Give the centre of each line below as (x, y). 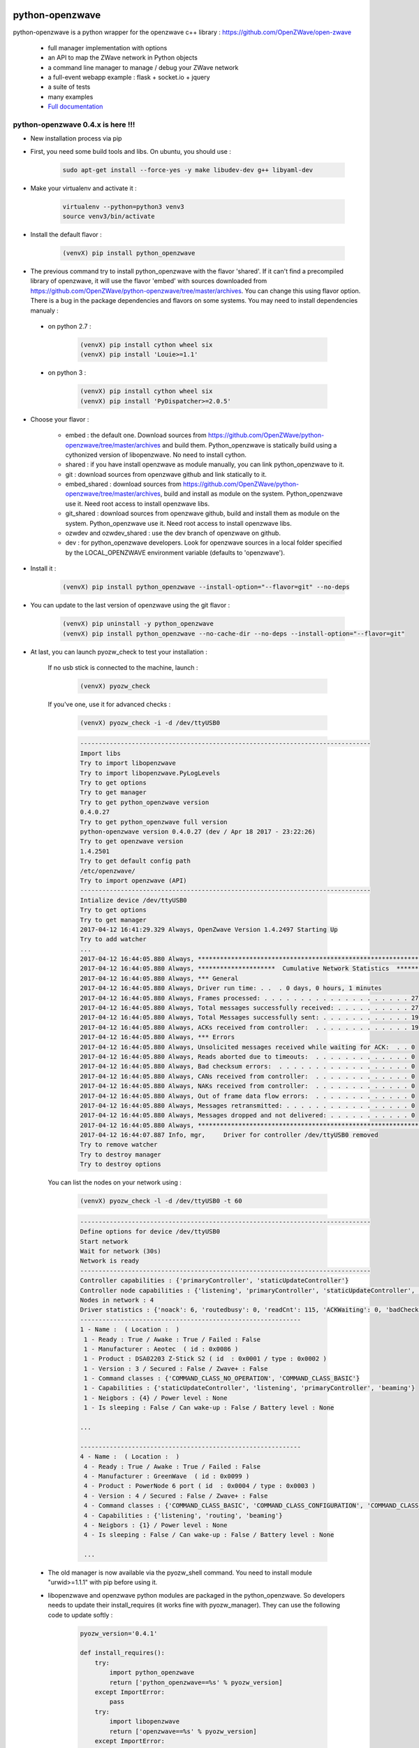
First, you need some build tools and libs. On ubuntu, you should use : (131, 151)
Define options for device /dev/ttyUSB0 (150, 1232)
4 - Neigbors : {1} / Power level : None (156, 1525)
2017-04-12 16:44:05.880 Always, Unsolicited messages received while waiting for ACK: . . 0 (248, 1047)
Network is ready (110, 1261)
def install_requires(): (123, 1653)
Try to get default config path (135, 861)
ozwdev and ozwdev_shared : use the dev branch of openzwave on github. (173, 533)
